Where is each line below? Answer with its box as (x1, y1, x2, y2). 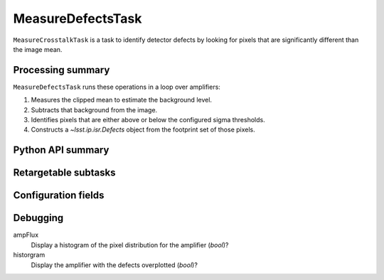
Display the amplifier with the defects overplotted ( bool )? (31, 260, 198, 269)
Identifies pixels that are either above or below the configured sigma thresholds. (31, 116, 266, 124)
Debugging (13, 212, 64, 224)
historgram (13, 251, 46, 259)
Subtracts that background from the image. (31, 105, 158, 114)
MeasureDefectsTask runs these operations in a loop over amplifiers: (13, 82, 220, 91)
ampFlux (13, 231, 39, 239)
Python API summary (13, 144, 110, 156)
